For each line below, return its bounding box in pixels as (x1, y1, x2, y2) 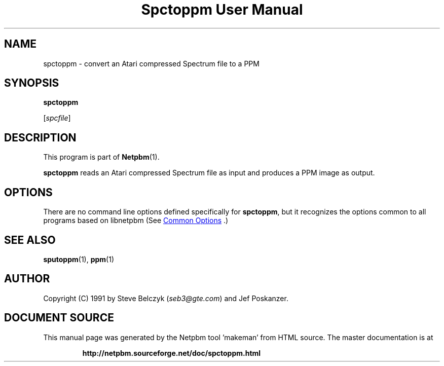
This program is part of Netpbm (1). (43, 153, 160, 162)
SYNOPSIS (4, 77, 59, 90)
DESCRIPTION (4, 131, 77, 144)
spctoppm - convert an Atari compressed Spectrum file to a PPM (43, 59, 260, 68)
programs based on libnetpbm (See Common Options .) (43, 216, 229, 225)
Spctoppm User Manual (141, 1, 303, 18)
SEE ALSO (4, 233, 56, 246)
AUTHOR (4, 272, 50, 285)
